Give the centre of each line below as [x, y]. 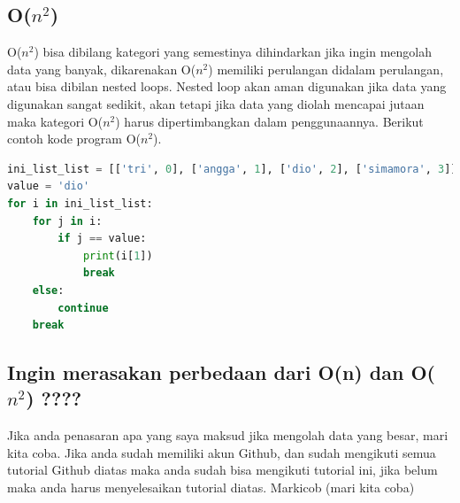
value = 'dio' [49, 186]
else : [48, 290]
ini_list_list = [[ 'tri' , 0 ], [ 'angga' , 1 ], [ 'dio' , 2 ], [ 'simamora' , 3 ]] [232, 169]
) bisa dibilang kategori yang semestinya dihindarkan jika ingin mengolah [233, 52]
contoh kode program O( [74, 139]
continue [83, 308]
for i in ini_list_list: [80, 203]
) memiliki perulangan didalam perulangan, [326, 69]
